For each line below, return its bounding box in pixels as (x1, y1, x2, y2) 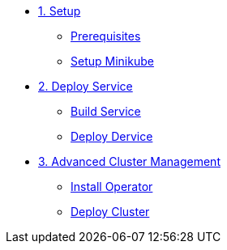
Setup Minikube (71, 54, 154, 68)
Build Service (71, 104, 141, 118)
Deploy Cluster (71, 205, 150, 218)
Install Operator (71, 180, 153, 193)
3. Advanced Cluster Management (38, 155, 221, 168)
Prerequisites (71, 29, 141, 43)
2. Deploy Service (38, 79, 133, 93)
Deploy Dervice (71, 129, 153, 143)
